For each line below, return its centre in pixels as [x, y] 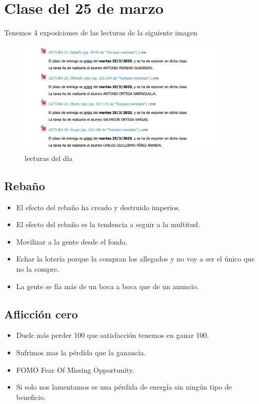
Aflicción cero [41, 314]
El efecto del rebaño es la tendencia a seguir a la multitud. [108, 224]
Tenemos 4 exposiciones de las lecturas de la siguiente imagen [101, 33]
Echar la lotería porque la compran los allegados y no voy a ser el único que [135, 259]
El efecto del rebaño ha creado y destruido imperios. [98, 207]
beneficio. [31, 397]
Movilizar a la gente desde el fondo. [72, 241]
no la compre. [38, 268]
